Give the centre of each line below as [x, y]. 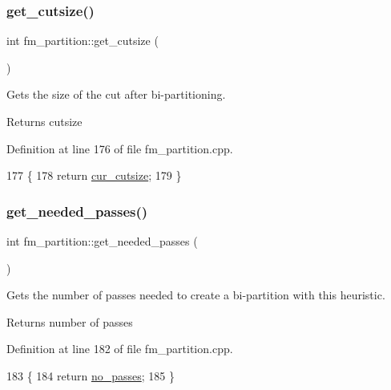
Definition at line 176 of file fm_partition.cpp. [120, 148]
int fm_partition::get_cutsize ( [83, 41]
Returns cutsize [44, 121]
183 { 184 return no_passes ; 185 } [91, 375]
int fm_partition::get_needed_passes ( [102, 241]
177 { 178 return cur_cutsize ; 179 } [94, 175]
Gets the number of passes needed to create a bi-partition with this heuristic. [196, 295]
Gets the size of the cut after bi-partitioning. [116, 94]
